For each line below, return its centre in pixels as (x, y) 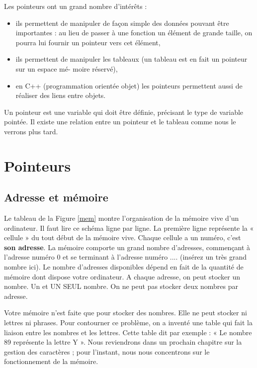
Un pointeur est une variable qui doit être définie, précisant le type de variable (124, 112)
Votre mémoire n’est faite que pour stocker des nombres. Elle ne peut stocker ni (126, 313)
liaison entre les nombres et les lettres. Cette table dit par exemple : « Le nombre (128, 332)
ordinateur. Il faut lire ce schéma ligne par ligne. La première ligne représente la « (129, 228)
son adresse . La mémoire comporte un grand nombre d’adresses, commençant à (127, 247)
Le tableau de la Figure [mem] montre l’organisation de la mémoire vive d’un (122, 218)
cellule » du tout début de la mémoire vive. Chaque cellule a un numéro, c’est (123, 237)
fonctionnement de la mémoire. (51, 361)
